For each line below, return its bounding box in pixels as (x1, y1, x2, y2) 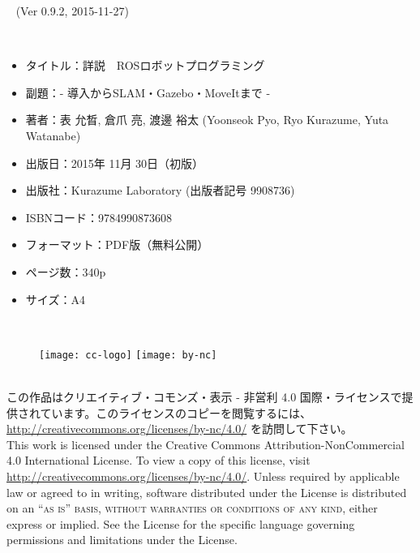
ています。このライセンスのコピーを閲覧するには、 (40, 404, 311, 421)
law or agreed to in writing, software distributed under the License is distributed (6, 483, 407, 500)
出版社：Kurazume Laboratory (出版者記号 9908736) (25, 182, 295, 199)
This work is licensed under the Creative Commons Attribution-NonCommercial (6, 435, 405, 452)
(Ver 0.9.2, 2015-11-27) (15, 2, 129, 19)
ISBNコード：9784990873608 (25, 208, 173, 225)
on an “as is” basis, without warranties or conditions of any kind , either (6, 499, 378, 517)
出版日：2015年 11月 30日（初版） (25, 154, 204, 171)
